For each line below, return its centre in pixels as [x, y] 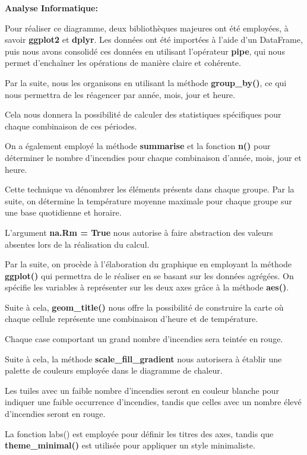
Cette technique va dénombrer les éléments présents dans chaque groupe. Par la [150, 189]
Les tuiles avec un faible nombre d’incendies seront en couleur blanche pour [142, 390]
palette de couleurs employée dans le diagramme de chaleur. [114, 370]
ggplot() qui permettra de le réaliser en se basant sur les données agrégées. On [149, 275]
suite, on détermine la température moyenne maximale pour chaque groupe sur [148, 200]
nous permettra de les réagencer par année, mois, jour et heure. [120, 94]
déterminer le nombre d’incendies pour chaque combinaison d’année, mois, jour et [153, 157]
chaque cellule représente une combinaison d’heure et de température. [132, 319]
